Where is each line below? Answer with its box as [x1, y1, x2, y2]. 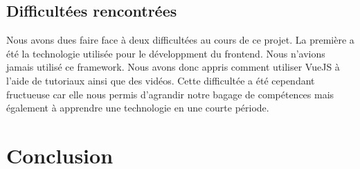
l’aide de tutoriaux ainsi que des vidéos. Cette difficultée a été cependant [6, 73, 315, 87]
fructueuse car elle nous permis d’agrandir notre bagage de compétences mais [6, 87, 334, 101]
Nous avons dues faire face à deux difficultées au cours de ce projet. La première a [6, 33, 354, 47]
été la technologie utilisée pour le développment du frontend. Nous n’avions [6, 46, 325, 60]
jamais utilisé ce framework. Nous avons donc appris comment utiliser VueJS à [6, 60, 340, 74]
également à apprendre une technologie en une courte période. [6, 100, 269, 115]
